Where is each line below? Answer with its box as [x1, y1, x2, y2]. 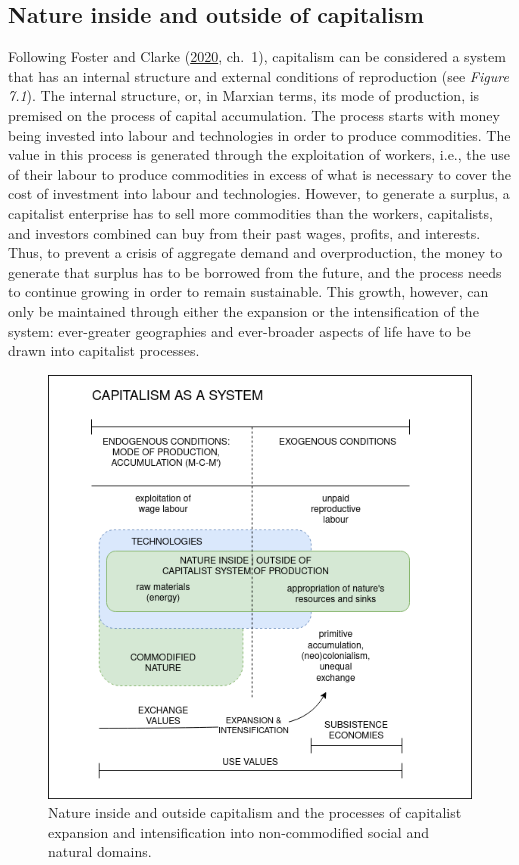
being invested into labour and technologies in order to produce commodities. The [8, 124, 511, 145]
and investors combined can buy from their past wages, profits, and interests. [8, 222, 481, 243]
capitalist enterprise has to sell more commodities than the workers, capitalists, [8, 202, 493, 223]
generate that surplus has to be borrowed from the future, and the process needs [8, 261, 502, 282]
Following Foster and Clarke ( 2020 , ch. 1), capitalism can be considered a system [8, 46, 506, 67]
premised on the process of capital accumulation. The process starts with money [8, 104, 500, 125]
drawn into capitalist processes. [8, 340, 200, 361]
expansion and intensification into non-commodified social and [48, 821, 429, 842]
